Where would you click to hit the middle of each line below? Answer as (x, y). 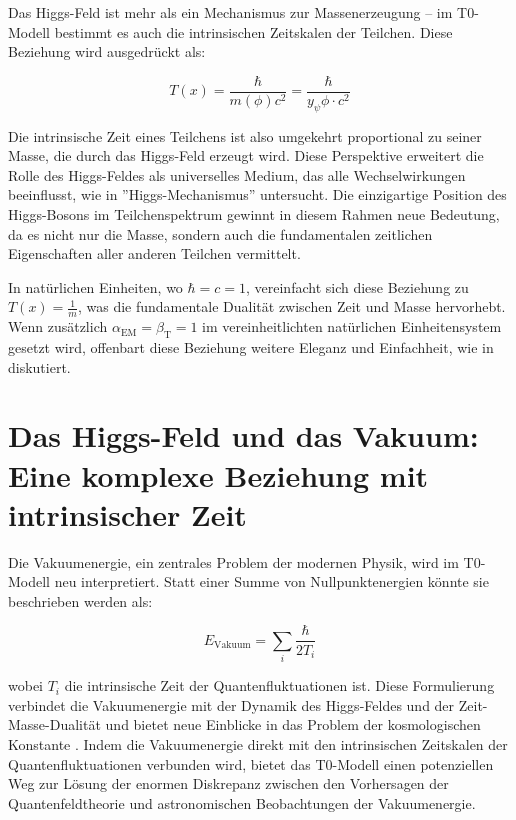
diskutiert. (39, 366)
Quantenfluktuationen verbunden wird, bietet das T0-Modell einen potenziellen (251, 763)
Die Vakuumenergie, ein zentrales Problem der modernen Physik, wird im (233, 561)
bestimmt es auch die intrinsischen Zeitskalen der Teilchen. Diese (253, 31)
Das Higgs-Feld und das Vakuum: (243, 435)
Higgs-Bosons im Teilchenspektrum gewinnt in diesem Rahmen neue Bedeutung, (254, 214)
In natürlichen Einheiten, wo (95, 286)
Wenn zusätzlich (58, 326)
